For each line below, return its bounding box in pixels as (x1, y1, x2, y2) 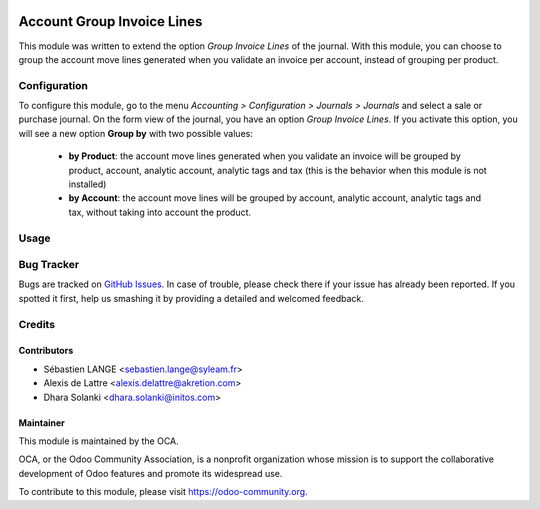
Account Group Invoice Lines (18, 13, 203, 30)
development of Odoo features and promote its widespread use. (18, 467, 283, 479)
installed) (68, 178, 107, 190)
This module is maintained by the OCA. (18, 435, 179, 447)
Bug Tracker (18, 258, 80, 272)
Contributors (18, 345, 74, 357)
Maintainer (18, 416, 65, 429)
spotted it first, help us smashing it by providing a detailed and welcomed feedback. (18, 292, 364, 304)
